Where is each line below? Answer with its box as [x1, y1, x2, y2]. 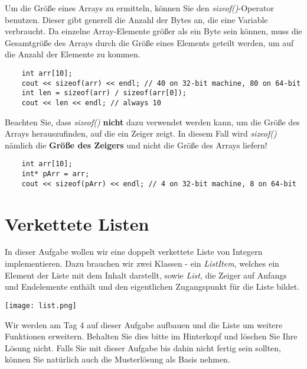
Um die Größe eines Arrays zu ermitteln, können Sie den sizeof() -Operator [5, 2, 274, 14]
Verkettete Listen [5, 211, 149, 235]
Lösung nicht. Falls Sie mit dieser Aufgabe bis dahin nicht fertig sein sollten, [5, 341, 282, 354]
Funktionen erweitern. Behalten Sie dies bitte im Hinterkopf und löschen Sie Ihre [5, 330, 298, 342]
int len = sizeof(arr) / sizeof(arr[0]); [21, 89, 187, 98]
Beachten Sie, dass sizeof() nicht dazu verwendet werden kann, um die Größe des [5, 115, 300, 128]
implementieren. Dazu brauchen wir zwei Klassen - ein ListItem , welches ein [5, 257, 279, 270]
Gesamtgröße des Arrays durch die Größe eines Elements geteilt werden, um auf [5, 36, 294, 48]
